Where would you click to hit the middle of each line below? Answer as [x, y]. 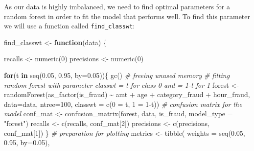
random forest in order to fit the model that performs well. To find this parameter [127, 16]
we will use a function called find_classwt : [69, 26]
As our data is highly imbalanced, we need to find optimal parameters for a [117, 6]
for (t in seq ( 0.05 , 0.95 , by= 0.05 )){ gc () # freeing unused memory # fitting [117, 75]
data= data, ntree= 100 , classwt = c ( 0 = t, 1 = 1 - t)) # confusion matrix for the [123, 104]
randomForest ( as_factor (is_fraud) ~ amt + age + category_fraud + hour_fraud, [127, 94]
